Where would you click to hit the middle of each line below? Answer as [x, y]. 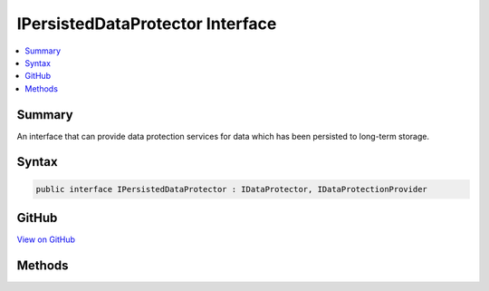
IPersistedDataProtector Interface [147, 24]
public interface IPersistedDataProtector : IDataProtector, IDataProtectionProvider [231, 189]
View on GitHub [46, 239]
